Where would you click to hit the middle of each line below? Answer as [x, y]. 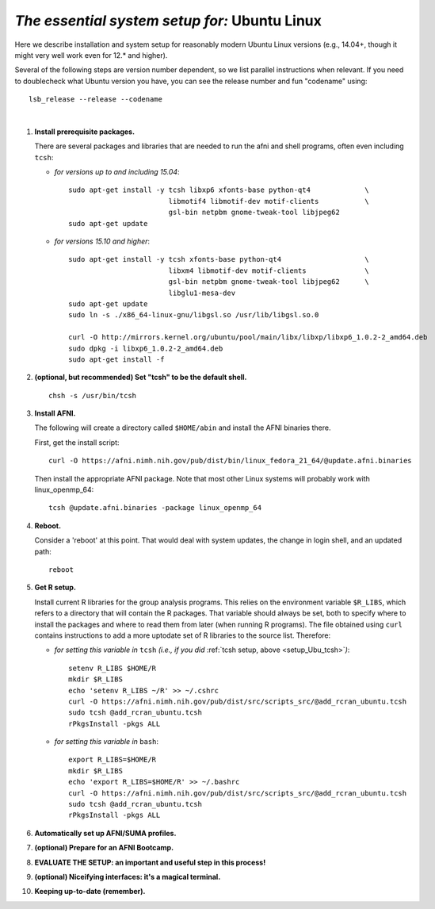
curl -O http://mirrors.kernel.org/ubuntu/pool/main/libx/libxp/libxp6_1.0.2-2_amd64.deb [248, 338]
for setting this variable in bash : [106, 742]
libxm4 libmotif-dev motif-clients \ [269, 270]
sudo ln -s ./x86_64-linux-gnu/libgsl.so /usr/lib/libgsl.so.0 [194, 315]
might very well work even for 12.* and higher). [91, 55]
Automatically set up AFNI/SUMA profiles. [105, 833]
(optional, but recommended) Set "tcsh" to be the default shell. [141, 378]
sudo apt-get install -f [116, 359]
